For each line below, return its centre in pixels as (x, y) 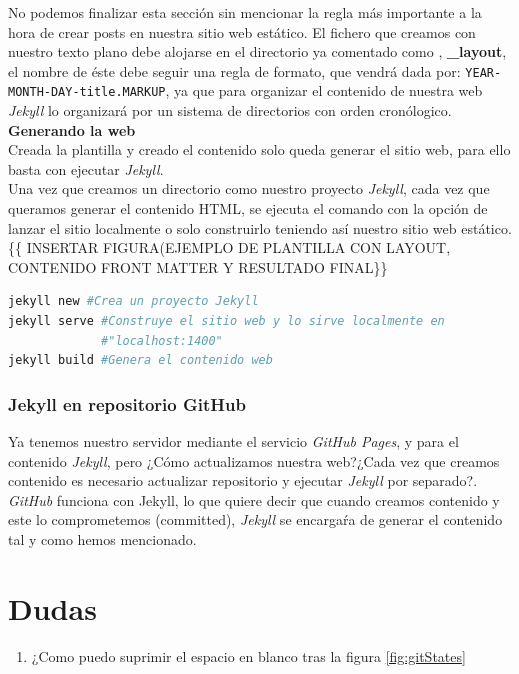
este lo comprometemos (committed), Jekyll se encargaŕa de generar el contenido (255, 519)
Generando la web (72, 129)
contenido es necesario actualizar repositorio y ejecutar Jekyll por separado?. (243, 480)
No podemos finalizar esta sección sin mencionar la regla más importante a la (245, 12)
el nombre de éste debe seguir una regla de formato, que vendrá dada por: (234, 70)
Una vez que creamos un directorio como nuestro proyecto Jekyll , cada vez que (249, 188)
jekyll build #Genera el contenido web (140, 360)
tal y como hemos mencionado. (102, 539)
